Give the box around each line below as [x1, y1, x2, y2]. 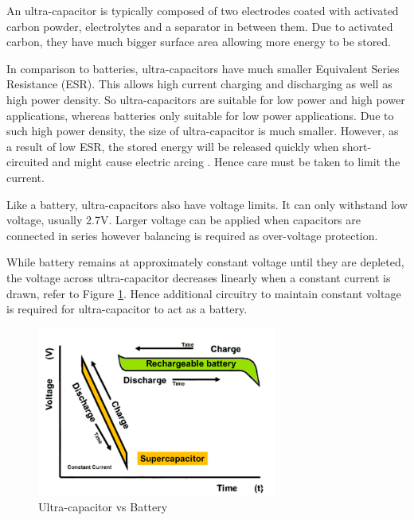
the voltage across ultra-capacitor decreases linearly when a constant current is [6, 269, 391, 285]
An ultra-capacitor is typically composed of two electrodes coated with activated [6, 2, 399, 18]
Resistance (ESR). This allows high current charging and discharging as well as [6, 76, 393, 92]
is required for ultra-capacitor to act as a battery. [6, 301, 248, 317]
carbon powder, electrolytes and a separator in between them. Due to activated [6, 17, 393, 34]
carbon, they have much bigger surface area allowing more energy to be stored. [6, 33, 392, 50]
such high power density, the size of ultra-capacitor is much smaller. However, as [6, 122, 399, 139]
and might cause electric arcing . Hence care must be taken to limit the [52, 153, 400, 170]
